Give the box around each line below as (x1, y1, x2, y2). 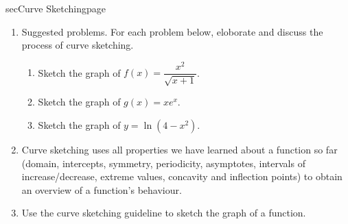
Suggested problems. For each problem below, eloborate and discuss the (21, 24, 323, 38)
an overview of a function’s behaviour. (21, 182, 182, 197)
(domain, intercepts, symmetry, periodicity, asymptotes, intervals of (21, 155, 305, 170)
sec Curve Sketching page (5, 1, 106, 15)
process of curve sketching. (21, 38, 134, 52)
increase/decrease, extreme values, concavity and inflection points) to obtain (21, 169, 343, 184)
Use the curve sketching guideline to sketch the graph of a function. (21, 206, 306, 220)
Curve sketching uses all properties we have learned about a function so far (21, 142, 338, 156)
